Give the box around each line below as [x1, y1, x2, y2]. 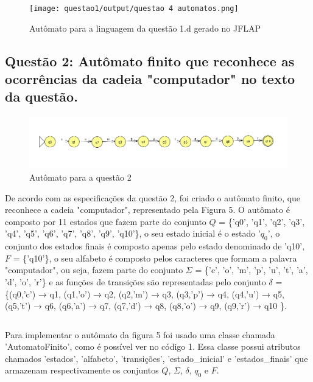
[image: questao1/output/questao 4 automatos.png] [29, 4, 239, 13]
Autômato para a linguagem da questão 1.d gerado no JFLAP [29, 21, 261, 34]
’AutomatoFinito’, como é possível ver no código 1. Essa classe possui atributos [5, 340, 301, 353]
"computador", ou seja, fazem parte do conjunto [5, 263, 183, 276]
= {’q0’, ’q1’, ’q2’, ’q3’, [219, 215, 305, 227]
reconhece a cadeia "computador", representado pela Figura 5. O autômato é [5, 203, 290, 216]
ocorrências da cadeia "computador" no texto [5, 69, 295, 88]
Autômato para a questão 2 [29, 170, 132, 183]
